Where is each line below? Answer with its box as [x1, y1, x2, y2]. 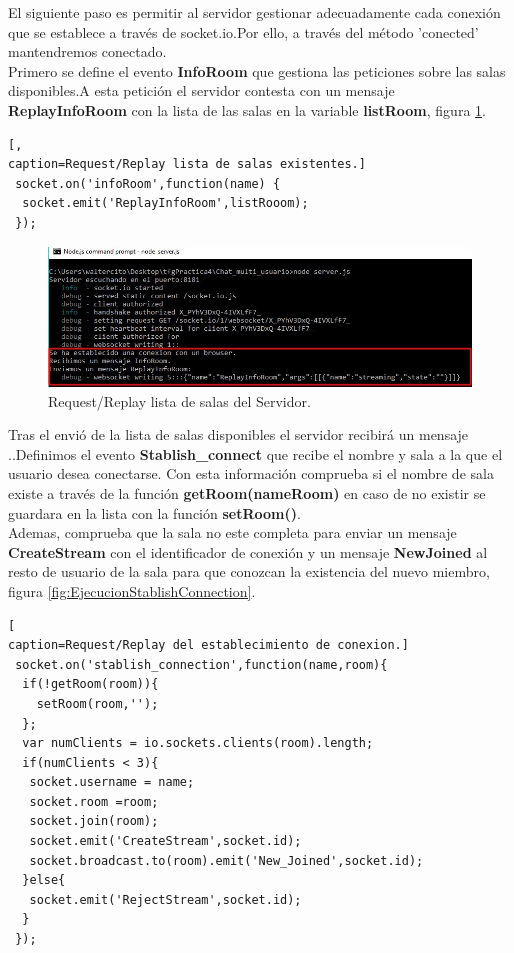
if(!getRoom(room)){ [22, 677, 159, 692]
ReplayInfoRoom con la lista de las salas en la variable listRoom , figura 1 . [8, 99, 486, 120]
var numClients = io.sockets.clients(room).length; [22, 736, 374, 751]
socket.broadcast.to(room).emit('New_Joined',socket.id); [29, 853, 424, 868]
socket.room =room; [29, 794, 159, 809]
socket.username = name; [29, 775, 195, 790]
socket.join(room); [29, 814, 159, 829]
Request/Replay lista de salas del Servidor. [48, 390, 311, 411]
